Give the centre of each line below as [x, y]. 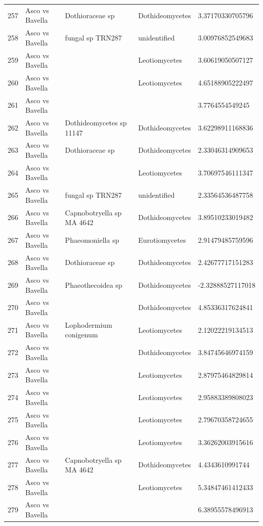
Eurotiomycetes [162, 239]
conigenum [81, 335]
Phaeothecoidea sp [94, 284]
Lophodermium [89, 324]
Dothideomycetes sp [96, 122]
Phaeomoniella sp [92, 239]
